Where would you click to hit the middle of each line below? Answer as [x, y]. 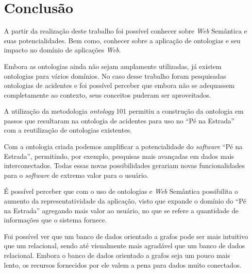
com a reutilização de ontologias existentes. [68, 130]
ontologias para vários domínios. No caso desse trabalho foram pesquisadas [115, 76]
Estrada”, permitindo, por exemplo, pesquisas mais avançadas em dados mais [119, 156]
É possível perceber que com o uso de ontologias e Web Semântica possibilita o [121, 191]
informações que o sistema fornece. [55, 220]
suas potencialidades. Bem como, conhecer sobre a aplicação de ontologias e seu [122, 40]
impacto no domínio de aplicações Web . [62, 50]
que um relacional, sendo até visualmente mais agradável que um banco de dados [125, 246]
